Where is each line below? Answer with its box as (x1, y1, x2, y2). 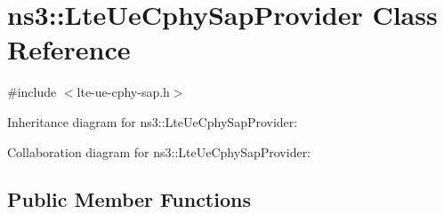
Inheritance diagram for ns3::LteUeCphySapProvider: (7, 112, 298, 131)
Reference (7, 31, 131, 67)
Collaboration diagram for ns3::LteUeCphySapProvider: (7, 142, 311, 161)
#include (7, 83, 57, 101)
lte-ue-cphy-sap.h (77, 83, 170, 101)
